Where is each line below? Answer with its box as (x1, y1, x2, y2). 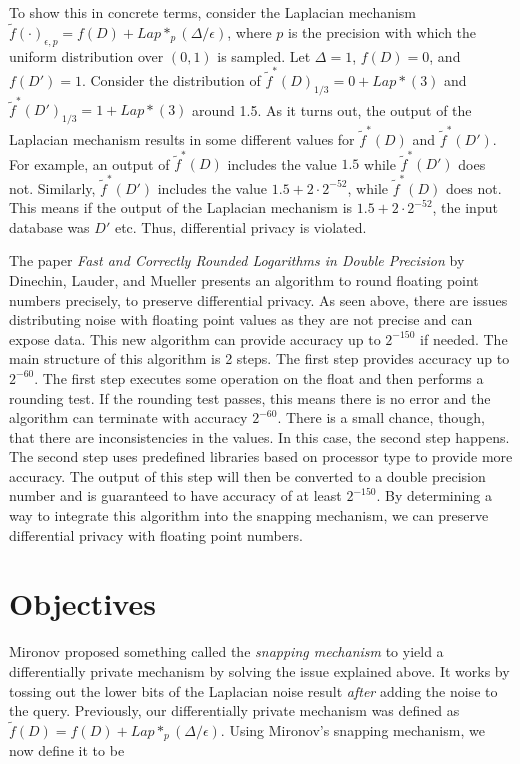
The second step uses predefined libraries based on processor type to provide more (9, 446, 513, 467)
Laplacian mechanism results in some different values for (9, 128, 355, 149)
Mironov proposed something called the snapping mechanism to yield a (9, 641, 444, 662)
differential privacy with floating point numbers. (9, 524, 303, 545)
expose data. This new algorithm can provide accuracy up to (9, 328, 381, 349)
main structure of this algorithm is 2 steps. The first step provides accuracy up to (9, 348, 510, 369)
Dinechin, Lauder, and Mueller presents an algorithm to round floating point (9, 269, 479, 290)
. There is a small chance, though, (277, 407, 485, 428)
